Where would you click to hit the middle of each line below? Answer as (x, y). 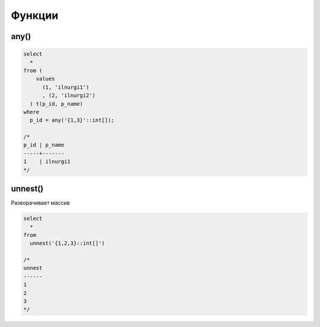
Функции (35, 15)
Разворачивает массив (41, 203)
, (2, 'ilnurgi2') (69, 95)
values (45, 79)
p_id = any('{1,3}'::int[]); (72, 120)
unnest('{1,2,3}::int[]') (67, 243)
